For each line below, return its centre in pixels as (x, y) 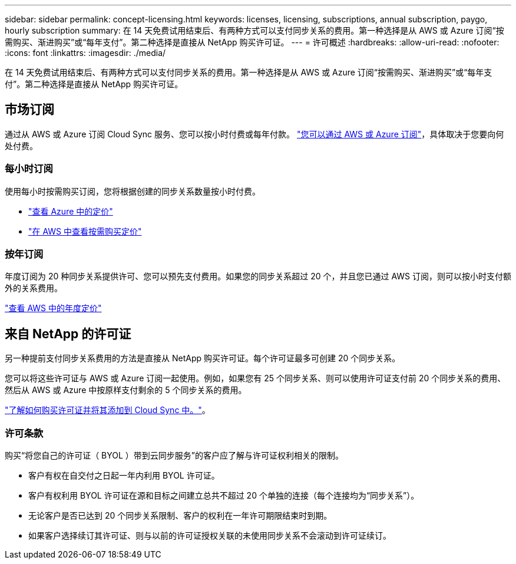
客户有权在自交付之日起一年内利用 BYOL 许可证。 (124, 475)
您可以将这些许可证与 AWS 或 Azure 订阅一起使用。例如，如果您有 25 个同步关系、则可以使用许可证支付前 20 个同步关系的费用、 (255, 378)
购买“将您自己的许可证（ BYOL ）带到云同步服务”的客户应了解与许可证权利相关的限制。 (174, 455)
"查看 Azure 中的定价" (71, 211)
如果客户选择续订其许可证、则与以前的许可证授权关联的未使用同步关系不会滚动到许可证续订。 (210, 535)
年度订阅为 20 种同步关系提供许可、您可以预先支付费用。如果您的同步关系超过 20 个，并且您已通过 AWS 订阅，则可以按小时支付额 (258, 276)
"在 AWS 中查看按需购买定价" (85, 231)
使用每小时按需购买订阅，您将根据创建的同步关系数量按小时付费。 (133, 191)
